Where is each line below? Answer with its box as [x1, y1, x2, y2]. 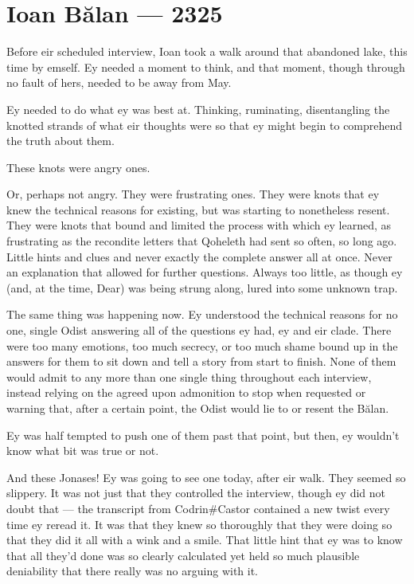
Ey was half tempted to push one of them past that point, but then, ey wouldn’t [6, 426, 400, 443]
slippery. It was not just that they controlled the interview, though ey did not [6, 484, 385, 501]
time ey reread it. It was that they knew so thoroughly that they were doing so [6, 515, 393, 532]
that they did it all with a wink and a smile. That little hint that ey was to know [6, 531, 403, 548]
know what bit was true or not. [6, 442, 159, 459]
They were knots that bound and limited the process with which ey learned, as [6, 217, 392, 233]
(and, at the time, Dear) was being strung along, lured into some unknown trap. [6, 279, 398, 296]
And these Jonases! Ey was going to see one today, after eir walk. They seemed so [6, 468, 406, 485]
